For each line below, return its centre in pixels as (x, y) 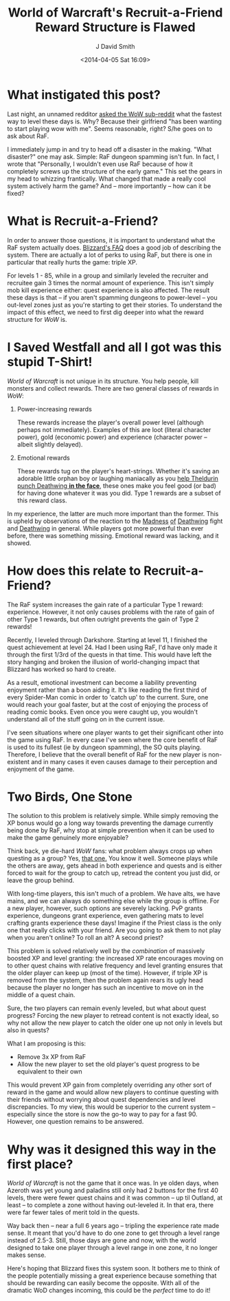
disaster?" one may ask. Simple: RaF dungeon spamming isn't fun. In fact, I (113, 156)
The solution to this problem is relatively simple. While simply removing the (113, 816)
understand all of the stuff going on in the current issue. (86, 719)
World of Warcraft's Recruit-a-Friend (115, 13)
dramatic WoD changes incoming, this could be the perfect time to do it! (109, 1291)
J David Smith (115, 46)
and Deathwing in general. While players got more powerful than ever (105, 528)
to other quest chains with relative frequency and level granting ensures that (115, 965)
